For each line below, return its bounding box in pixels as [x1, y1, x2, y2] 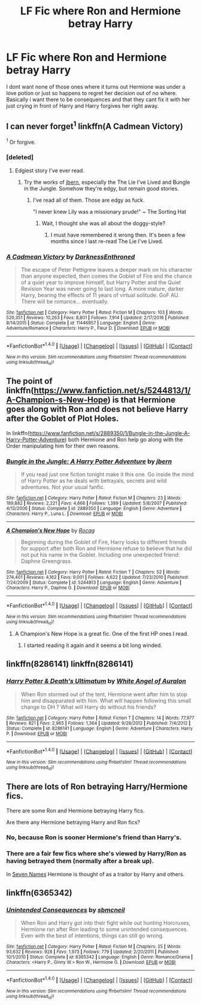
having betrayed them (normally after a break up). [6, 857, 154, 866]
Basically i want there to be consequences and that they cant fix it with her [6, 96, 190, 103]
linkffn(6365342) [6, 888, 73, 898]
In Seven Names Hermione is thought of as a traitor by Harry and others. [6, 870, 185, 878]
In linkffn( [6, 429, 30, 436]
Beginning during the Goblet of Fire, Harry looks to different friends [20, 539, 187, 546]
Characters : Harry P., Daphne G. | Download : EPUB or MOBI [6, 585, 130, 591]
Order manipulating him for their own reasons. [6, 442, 120, 450]
